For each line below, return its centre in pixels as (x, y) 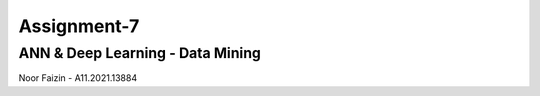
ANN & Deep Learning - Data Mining (140, 53)
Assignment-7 (79, 26)
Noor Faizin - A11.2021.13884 (78, 78)
